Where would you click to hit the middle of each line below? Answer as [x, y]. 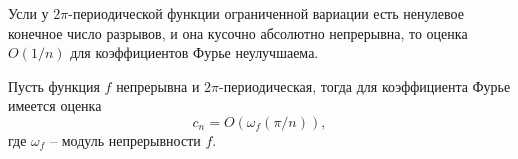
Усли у [28, 13]
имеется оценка [55, 105]
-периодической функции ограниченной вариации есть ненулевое [266, 13]
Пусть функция [54, 85]
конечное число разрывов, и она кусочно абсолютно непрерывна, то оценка [238, 32]
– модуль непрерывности [125, 139]
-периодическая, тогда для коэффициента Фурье [365, 85]
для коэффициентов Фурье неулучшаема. [194, 52]
